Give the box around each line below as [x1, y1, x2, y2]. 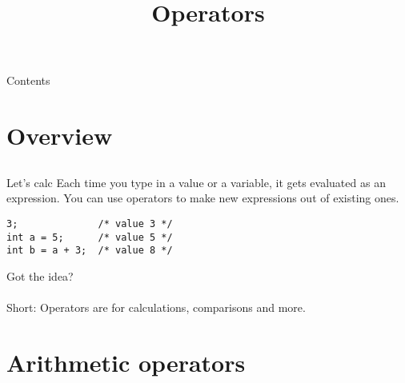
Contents [6, 72, 50, 89]
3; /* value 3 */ [6, 217, 173, 229]
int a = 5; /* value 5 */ [6, 231, 173, 243]
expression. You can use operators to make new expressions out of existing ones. [6, 190, 399, 206]
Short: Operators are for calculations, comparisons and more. [6, 299, 306, 316]
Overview [6, 119, 113, 152]
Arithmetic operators [6, 345, 246, 378]
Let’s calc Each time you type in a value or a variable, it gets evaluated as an [6, 174, 386, 190]
